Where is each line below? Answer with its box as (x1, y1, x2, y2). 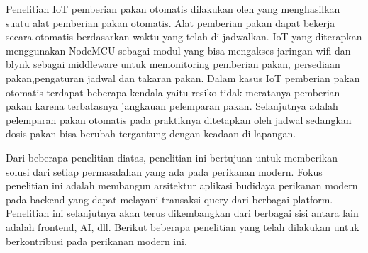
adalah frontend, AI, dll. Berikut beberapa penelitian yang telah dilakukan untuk (6, 219, 359, 234)
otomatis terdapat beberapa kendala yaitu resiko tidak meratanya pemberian (6, 84, 340, 99)
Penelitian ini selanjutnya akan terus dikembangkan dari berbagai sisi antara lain (6, 206, 359, 220)
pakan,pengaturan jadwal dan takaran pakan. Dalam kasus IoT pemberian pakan (6, 70, 360, 85)
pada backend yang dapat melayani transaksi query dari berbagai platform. (6, 191, 333, 206)
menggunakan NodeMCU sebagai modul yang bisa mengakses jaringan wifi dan (6, 43, 351, 57)
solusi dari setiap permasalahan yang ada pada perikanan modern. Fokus (6, 164, 323, 179)
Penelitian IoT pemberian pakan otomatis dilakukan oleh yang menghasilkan (6, 1, 340, 16)
